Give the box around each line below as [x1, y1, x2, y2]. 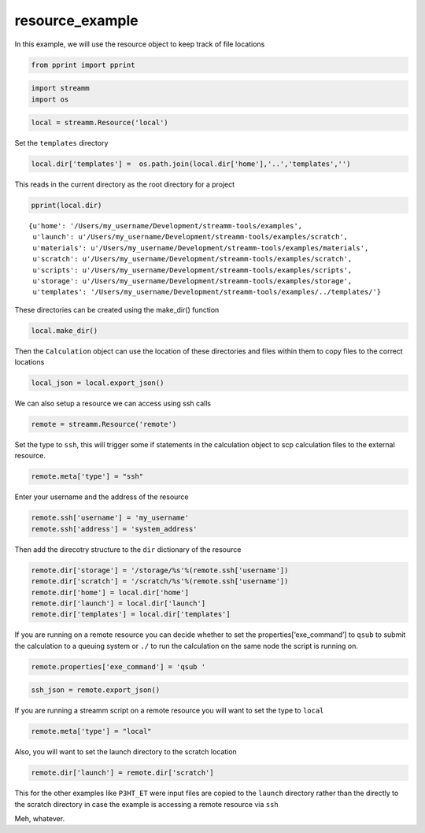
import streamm [31, 83, 90, 93]
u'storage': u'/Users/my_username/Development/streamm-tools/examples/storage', [32, 276, 353, 285]
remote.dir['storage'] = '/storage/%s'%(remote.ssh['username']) [31, 565, 289, 575]
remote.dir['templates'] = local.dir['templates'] [31, 610, 231, 619]
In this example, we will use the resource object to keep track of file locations [14, 39, 265, 49]
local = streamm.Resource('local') [31, 118, 168, 128]
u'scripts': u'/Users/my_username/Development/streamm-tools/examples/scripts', [32, 265, 353, 275]
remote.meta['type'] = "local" [31, 727, 153, 736]
